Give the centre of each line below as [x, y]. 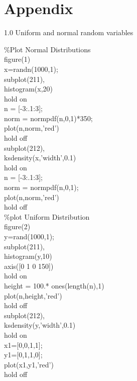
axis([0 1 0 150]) [29, 266]
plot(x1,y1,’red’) [29, 364]
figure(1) [17, 59]
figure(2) [17, 226]
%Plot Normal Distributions [47, 49]
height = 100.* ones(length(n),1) [54, 285]
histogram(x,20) [28, 89]
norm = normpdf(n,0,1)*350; [48, 118]
